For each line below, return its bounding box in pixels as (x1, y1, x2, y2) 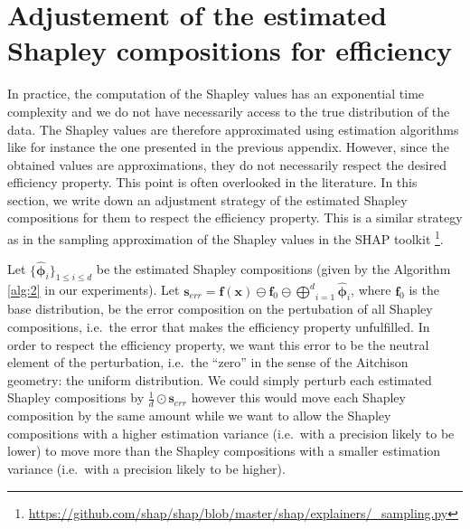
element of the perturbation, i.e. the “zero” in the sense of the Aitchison (7, 353, 409, 372)
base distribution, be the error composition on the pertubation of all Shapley (7, 299, 433, 318)
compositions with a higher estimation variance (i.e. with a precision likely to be (7, 423, 455, 442)
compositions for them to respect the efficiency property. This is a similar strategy (7, 208, 463, 227)
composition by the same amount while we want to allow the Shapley (7, 406, 391, 425)
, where (351, 280, 391, 299)
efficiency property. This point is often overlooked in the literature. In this (7, 173, 418, 192)
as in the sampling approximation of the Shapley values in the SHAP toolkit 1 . (7, 227, 444, 248)
